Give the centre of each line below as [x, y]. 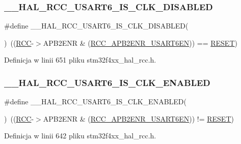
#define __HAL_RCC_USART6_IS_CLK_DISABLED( [96, 26]
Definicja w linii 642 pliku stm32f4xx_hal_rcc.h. [80, 136]
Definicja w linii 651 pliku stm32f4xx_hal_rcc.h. [80, 60]
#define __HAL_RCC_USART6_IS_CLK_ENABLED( [95, 102]
